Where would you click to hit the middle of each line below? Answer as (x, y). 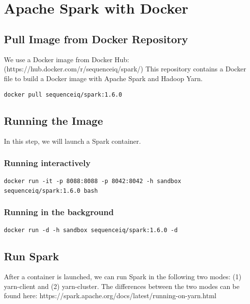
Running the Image (54, 121)
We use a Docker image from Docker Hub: (67, 59)
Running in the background (59, 212)
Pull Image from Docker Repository (96, 39)
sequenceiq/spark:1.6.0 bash (51, 191)
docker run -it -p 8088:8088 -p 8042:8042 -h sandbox (93, 181)
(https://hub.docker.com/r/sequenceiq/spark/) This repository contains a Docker (125, 69)
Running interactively (47, 162)
